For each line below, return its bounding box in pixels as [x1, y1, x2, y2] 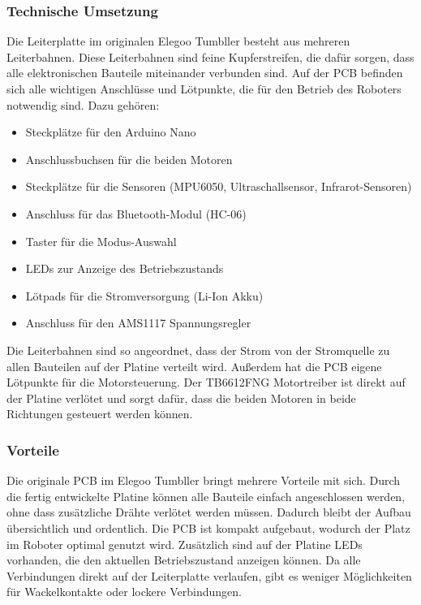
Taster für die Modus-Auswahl [25, 232, 177, 249]
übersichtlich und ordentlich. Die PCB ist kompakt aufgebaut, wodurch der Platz [6, 519, 410, 536]
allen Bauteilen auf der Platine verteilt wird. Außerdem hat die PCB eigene [6, 357, 382, 374]
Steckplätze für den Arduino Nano [25, 123, 196, 140]
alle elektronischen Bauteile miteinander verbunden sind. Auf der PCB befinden [6, 64, 403, 81]
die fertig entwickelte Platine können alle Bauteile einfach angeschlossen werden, [6, 487, 406, 504]
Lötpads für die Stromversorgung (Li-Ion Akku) [25, 287, 264, 304]
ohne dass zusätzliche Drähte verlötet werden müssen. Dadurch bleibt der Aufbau [6, 503, 411, 521]
